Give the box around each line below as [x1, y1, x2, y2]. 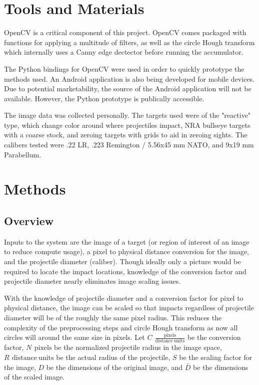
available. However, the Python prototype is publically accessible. [4, 93, 204, 103]
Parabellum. [4, 149, 41, 159]
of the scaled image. [4, 371, 65, 382]
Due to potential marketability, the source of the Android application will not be [4, 83, 251, 94]
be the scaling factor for [179, 352, 252, 362]
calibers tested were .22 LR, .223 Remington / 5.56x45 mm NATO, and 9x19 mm [4, 139, 254, 150]
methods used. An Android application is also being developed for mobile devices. [4, 73, 254, 84]
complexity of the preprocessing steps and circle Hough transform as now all [4, 322, 238, 332]
